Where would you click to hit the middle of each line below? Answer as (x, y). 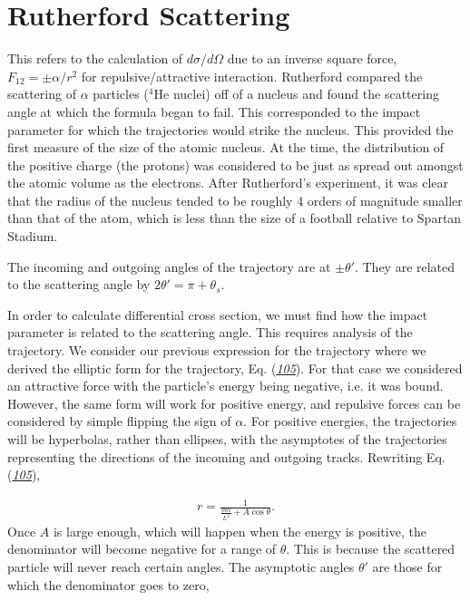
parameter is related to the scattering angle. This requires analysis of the (210, 332)
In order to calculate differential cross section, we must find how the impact (218, 314)
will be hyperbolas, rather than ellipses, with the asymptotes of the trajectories (227, 439)
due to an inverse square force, (312, 58)
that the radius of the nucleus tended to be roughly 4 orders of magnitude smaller (235, 200)
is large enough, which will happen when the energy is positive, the (240, 531)
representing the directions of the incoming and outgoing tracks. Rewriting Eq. (226, 456)
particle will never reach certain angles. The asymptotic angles (181, 567)
